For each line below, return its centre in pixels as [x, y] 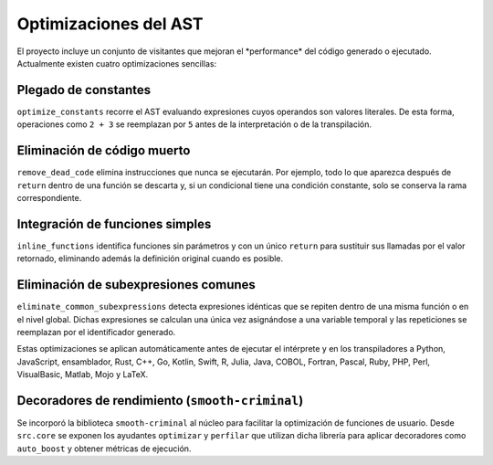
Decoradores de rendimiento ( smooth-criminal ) [160, 401]
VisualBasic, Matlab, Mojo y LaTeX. [83, 375]
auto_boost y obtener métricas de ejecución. [104, 449]
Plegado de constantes [84, 90]
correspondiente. [49, 197]
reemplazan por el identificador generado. [96, 332]
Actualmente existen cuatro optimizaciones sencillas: [117, 63]
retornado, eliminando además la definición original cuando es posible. [150, 259]
